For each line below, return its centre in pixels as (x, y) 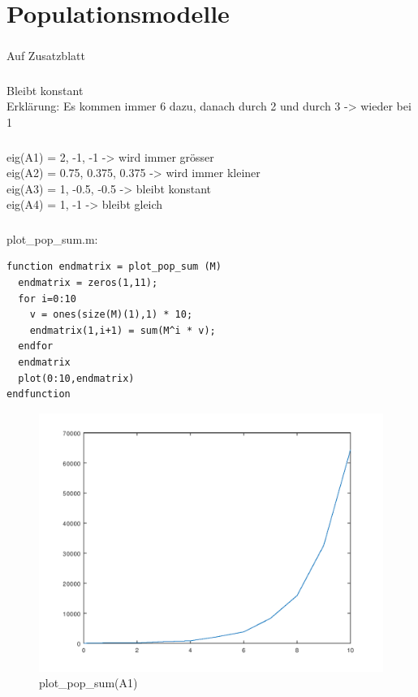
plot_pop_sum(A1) (88, 683)
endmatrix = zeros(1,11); (88, 283)
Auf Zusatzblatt (46, 56)
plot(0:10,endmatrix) (76, 378)
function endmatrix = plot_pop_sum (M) (114, 267)
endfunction (39, 394)
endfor (36, 346)
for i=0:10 (47, 299)
